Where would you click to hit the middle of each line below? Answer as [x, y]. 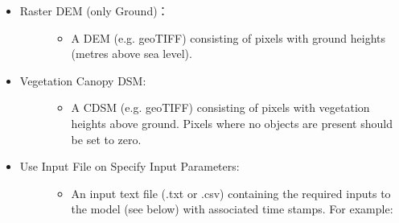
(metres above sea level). [132, 54]
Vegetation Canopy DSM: [83, 80]
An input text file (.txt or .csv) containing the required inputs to [231, 193]
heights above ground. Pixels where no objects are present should [232, 123]
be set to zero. [106, 139]
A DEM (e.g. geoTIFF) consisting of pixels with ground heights [228, 37]
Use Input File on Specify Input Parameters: [130, 166]
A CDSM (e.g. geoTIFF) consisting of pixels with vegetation [220, 107]
